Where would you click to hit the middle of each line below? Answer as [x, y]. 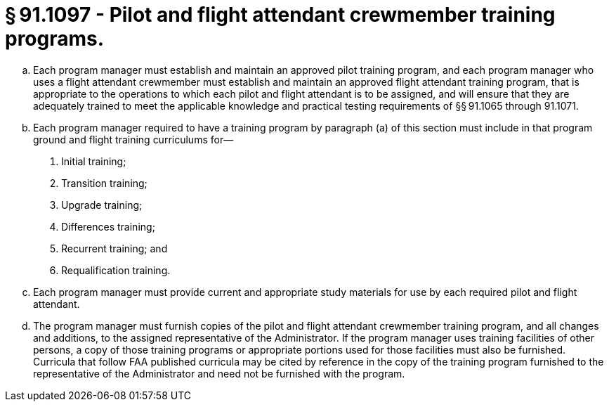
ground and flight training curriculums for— [133, 139]
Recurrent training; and [114, 248]
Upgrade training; [102, 205]
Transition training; [104, 183]
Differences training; [108, 226]
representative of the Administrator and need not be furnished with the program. [219, 373]
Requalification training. [116, 270]
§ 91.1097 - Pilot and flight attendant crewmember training [280, 15]
